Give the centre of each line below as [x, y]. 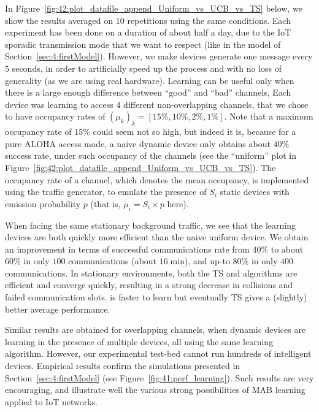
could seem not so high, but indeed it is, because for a [194, 132]
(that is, [106, 203]
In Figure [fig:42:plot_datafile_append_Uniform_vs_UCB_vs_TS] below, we [154, 8]
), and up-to [207, 261]
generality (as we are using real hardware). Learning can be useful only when [150, 80]
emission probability [43, 203]
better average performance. [58, 309]
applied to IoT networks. [52, 401]
